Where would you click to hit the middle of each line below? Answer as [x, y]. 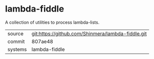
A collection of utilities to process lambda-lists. [52, 22]
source [15, 33]
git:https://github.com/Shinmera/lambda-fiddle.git [89, 33]
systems [17, 49]
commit [16, 41]
